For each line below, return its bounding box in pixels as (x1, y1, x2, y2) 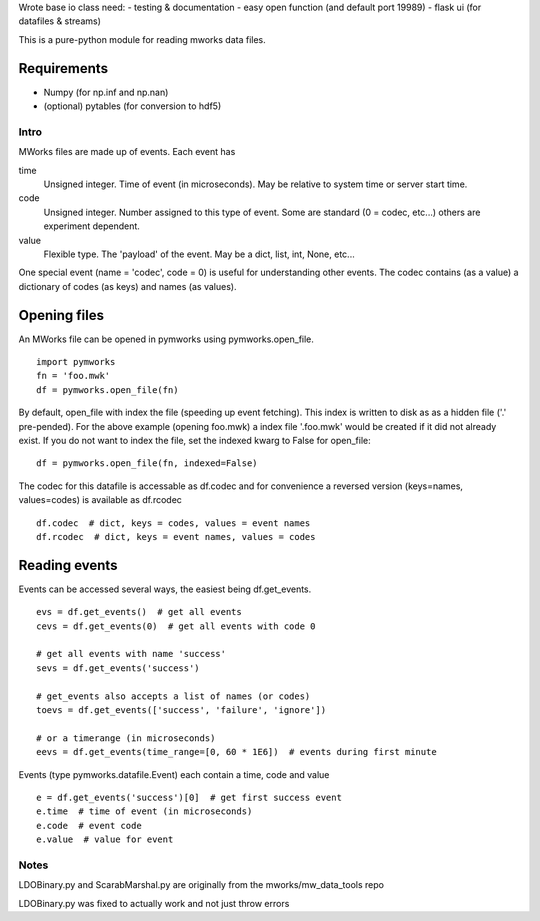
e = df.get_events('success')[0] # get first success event (36, 791, 342, 803)
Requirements (18, 60, 109, 77)
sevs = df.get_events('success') (36, 662, 200, 674)
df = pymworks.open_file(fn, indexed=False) (36, 458, 259, 469)
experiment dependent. (43, 220, 140, 232)
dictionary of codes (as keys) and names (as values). (18, 280, 237, 292)
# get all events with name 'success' (36, 648, 227, 660)
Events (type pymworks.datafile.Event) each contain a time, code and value (18, 768, 330, 780)
